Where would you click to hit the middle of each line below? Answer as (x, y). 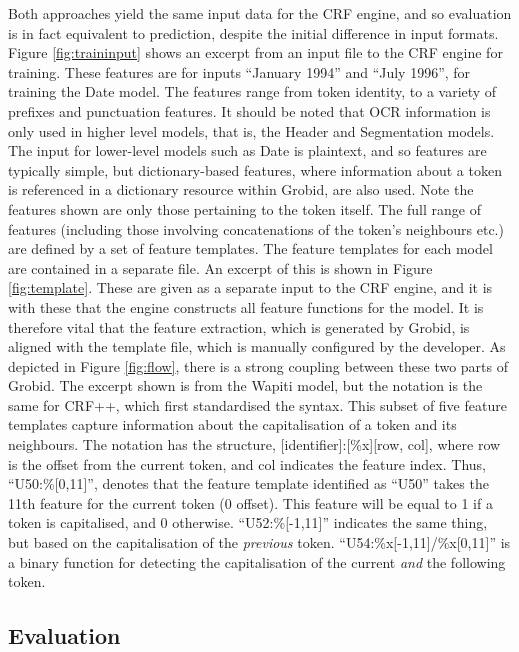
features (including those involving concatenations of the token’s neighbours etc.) (256, 228)
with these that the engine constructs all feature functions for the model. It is (246, 306)
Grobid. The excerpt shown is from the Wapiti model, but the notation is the (245, 385)
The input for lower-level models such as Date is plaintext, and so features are (247, 150)
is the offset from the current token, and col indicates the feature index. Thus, (247, 463)
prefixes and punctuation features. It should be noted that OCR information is (249, 110)
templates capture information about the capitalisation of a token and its (232, 424)
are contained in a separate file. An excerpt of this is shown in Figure (220, 267)
